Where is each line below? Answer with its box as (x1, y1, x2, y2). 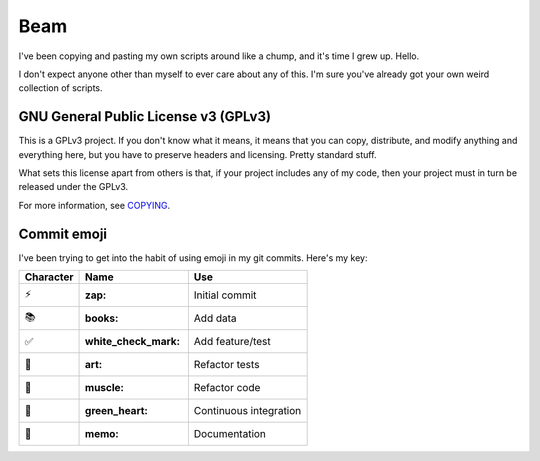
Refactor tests (193, 358, 260, 372)
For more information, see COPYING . (18, 199, 170, 211)
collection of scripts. (18, 82, 104, 94)
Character (24, 270, 74, 284)
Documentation (193, 427, 267, 441)
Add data (193, 311, 237, 325)
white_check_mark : (85, 335, 180, 349)
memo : (85, 427, 119, 441)
